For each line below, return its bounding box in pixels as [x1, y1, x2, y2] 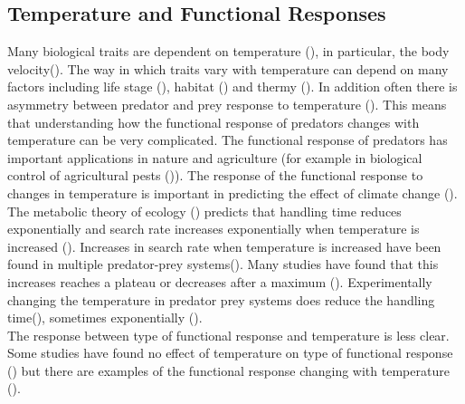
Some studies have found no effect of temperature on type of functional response [7, 343, 453, 362]
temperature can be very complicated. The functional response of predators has [7, 130, 448, 149]
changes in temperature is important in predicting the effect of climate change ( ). [7, 183, 458, 202]
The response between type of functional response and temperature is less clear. [7, 325, 450, 344]
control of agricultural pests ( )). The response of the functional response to [7, 166, 423, 185]
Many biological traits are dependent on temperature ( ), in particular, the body [7, 42, 450, 61]
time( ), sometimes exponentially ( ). [7, 308, 203, 327]
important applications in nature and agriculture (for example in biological [7, 148, 422, 167]
